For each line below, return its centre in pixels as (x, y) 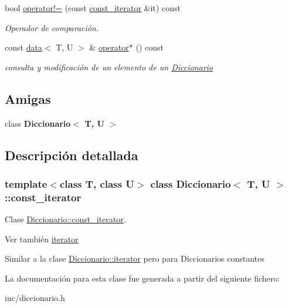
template (26, 183)
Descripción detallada (72, 155)
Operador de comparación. (52, 27)
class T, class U (97, 183)
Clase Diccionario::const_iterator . (65, 219)
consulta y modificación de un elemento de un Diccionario (109, 67)
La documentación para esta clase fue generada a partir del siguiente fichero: (143, 278)
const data (23, 47)
